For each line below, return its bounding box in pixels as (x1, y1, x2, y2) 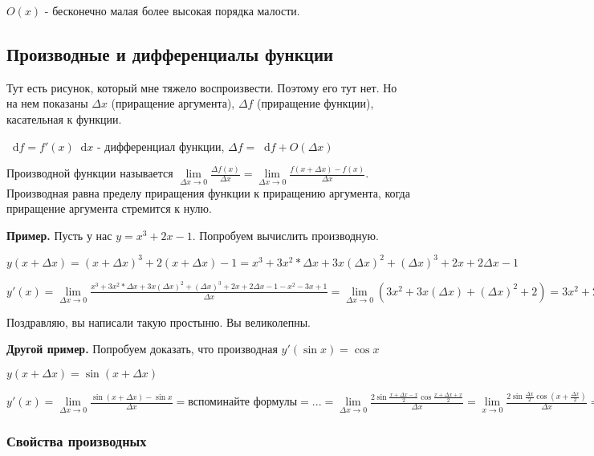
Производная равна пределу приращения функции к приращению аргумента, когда (6, 184, 410, 201)
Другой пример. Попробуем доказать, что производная (6, 340, 278, 357)
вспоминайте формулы (188, 397, 298, 409)
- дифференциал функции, (97, 137, 225, 154)
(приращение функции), (257, 95, 374, 112)
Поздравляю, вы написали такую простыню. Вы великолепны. (6, 313, 311, 330)
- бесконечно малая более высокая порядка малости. (44, 2, 300, 18)
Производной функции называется (6, 165, 173, 181)
